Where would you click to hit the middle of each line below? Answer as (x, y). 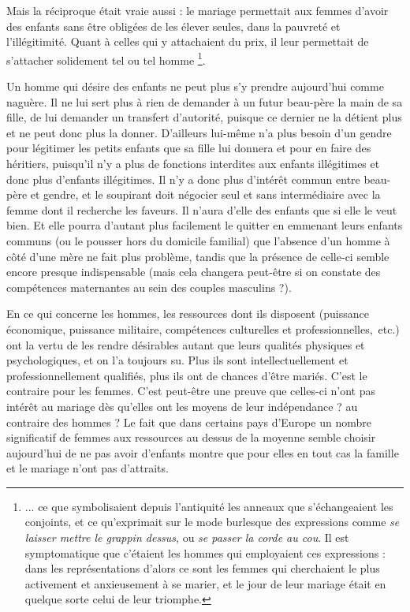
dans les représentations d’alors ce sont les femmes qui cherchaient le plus (202, 568)
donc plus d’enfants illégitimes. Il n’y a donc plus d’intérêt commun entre (183, 179)
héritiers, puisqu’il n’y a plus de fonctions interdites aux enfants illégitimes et (193, 163)
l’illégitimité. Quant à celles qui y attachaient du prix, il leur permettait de (188, 41)
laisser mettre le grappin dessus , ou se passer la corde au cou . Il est (187, 537)
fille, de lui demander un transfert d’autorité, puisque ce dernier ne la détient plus (204, 117)
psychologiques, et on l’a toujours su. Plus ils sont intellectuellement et (177, 360)
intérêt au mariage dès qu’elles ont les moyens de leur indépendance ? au (182, 406)
